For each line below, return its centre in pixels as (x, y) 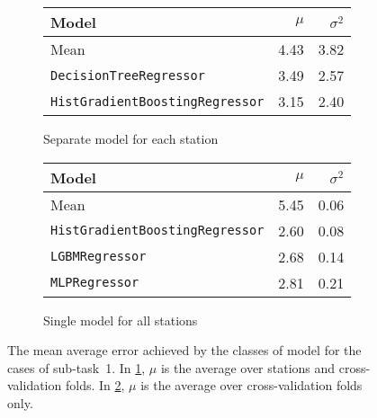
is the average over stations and (248, 367)
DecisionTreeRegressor (128, 75)
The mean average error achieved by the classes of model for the (184, 350)
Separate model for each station (131, 138)
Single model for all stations (121, 320)
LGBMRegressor (99, 257)
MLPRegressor (95, 283)
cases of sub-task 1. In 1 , (76, 367)
